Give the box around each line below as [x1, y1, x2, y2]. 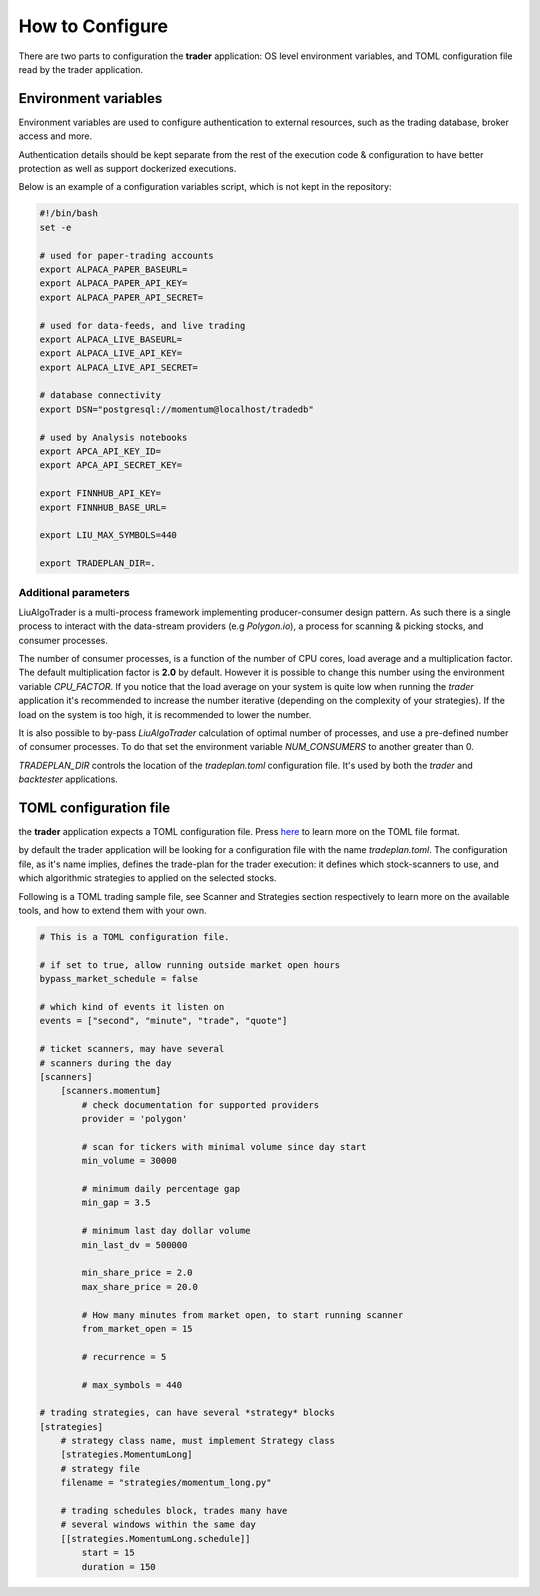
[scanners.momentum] [60, 1085, 162, 1097]
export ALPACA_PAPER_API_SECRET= [39, 291, 204, 303]
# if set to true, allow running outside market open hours [39, 959, 341, 970]
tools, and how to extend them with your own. [18, 905, 207, 917]
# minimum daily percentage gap [81, 1183, 240, 1195]
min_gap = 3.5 [81, 1197, 151, 1209]
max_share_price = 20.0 [81, 1281, 199, 1292]
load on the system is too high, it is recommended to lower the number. [18, 708, 312, 720]
